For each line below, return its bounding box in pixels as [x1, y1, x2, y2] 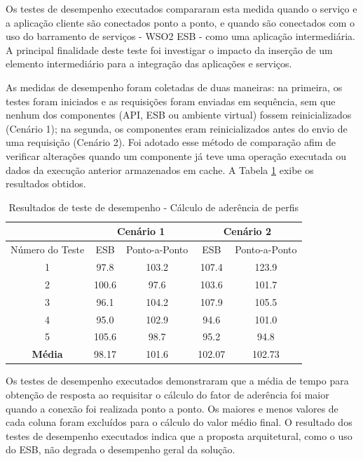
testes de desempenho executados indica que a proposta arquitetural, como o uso [6, 428, 352, 443]
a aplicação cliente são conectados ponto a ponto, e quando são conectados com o [6, 15, 355, 29]
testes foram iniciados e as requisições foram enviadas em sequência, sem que [6, 93, 336, 108]
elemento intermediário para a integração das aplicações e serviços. [6, 56, 292, 71]
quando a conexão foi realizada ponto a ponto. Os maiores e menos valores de [6, 401, 338, 415]
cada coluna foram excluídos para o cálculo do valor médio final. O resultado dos [6, 415, 352, 429]
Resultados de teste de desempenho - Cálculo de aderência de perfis [8, 199, 299, 214]
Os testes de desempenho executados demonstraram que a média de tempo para [6, 373, 349, 388]
